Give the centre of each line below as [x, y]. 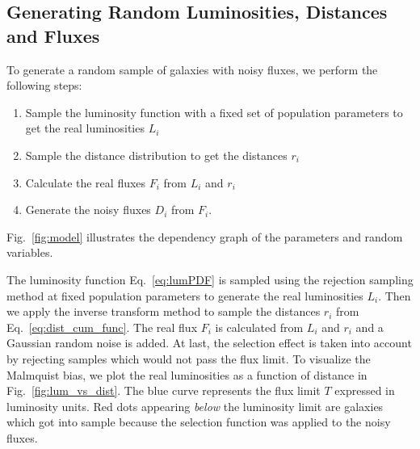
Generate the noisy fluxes [88, 210]
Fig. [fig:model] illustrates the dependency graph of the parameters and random [205, 236]
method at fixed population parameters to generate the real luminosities [185, 295]
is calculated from [259, 327]
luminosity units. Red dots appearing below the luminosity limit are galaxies [195, 406]
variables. [30, 252]
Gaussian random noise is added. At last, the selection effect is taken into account [209, 343]
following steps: [44, 85]
